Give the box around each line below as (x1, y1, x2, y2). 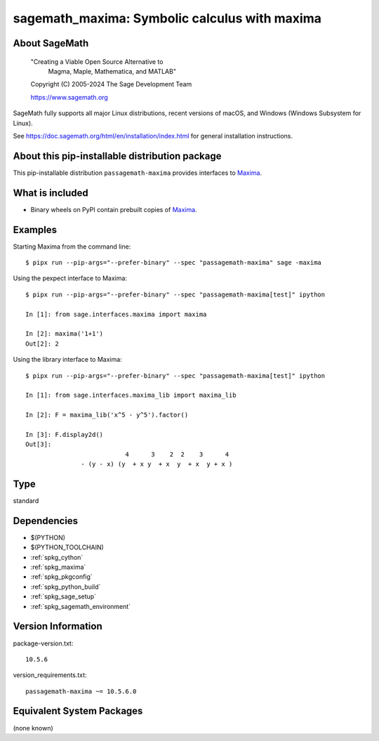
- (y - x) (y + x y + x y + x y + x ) (81, 460, 233, 468)
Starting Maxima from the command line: (13, 242, 131, 251)
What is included (13, 187, 89, 199)
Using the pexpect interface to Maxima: (13, 274, 128, 282)
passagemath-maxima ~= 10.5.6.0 (25, 687, 137, 695)
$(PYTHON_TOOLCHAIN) (30, 543, 105, 551)
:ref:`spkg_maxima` (30, 563, 86, 572)
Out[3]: (25, 440, 52, 449)
